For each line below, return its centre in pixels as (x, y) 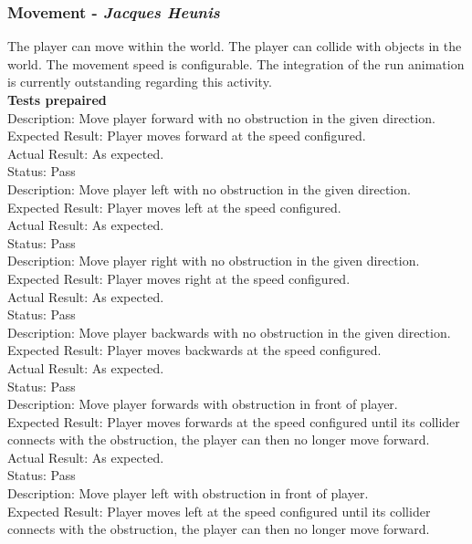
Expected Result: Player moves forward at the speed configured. (187, 136)
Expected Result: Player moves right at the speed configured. (179, 278)
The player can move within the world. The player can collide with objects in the (235, 46)
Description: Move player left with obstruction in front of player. (188, 493)
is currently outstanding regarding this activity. (140, 82)
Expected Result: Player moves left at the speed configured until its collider (219, 511)
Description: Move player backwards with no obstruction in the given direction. (229, 332)
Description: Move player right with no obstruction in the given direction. (214, 261)
